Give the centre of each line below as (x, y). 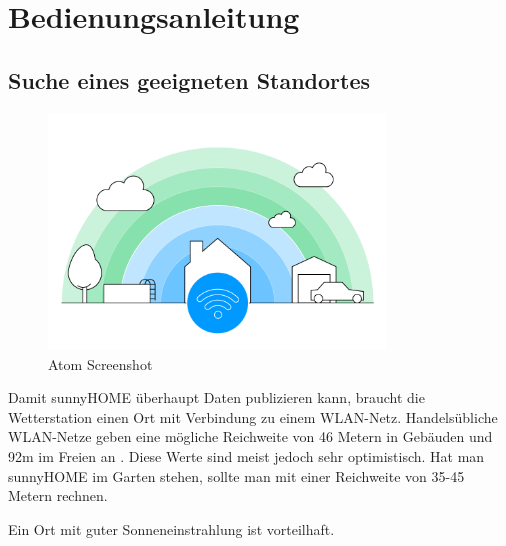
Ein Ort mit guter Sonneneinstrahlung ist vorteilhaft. (171, 528)
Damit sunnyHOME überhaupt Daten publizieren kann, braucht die (216, 397)
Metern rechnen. (58, 495)
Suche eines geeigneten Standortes (189, 79)
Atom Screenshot (100, 363)
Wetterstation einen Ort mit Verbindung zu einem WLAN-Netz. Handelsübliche (253, 416)
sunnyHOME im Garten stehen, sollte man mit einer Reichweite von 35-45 (236, 475)
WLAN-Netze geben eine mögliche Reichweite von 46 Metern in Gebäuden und (250, 436)
